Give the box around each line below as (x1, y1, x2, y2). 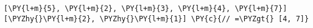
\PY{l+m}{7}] (234, 4, 287, 13)
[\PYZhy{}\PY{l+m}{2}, (4, 14, 96, 23)
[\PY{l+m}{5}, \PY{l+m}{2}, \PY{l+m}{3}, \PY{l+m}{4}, (4, 4, 231, 13)
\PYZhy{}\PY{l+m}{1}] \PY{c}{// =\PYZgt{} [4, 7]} (99, 14, 309, 23)
